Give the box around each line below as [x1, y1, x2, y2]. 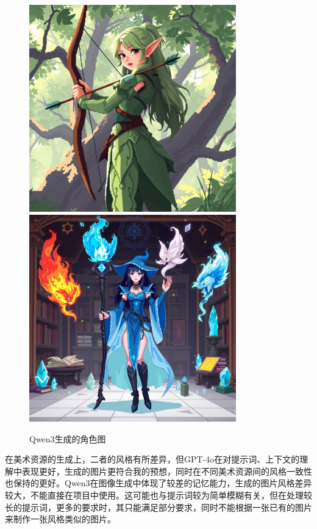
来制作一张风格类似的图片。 [5, 513, 116, 525]
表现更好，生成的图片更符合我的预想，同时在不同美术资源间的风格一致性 [21, 464, 312, 477]
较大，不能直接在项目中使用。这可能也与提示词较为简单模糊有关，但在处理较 [5, 488, 312, 501]
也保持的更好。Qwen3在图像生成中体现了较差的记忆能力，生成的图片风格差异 [5, 477, 312, 489]
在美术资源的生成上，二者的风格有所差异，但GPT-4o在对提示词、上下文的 [5, 453, 300, 466]
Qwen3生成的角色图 [29, 432, 106, 445]
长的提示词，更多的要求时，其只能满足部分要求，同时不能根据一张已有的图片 [5, 500, 312, 513]
